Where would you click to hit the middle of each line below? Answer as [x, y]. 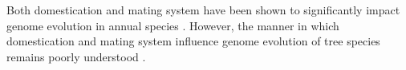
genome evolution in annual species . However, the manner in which [173, 25]
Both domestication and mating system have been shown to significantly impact [203, 10]
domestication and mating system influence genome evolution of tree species [193, 41]
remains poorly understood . [76, 56]
